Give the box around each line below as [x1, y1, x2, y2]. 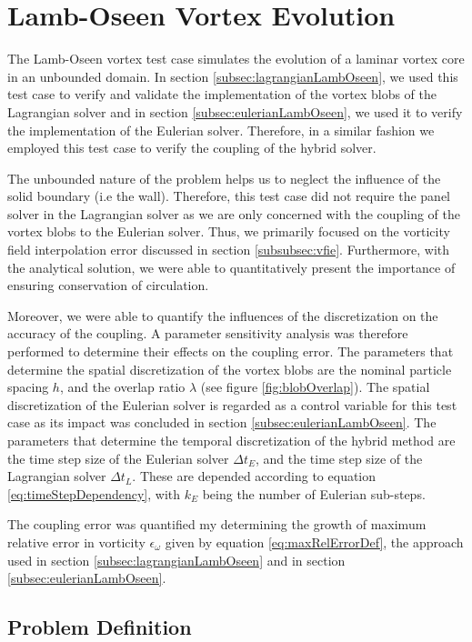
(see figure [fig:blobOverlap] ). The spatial [200, 377, 430, 396]
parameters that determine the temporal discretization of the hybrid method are [7, 431, 456, 449]
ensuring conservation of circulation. [7, 276, 209, 295]
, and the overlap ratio [59, 377, 186, 396]
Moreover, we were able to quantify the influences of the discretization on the [7, 306, 438, 325]
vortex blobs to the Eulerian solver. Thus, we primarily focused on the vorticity [7, 222, 450, 241]
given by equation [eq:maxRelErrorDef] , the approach [165, 532, 464, 551]
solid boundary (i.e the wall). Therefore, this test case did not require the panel [7, 186, 451, 206]
